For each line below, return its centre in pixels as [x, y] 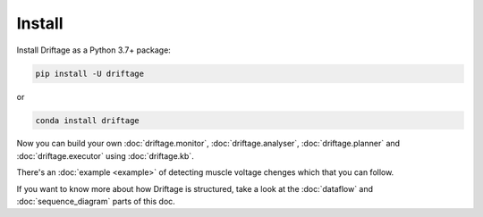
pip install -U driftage [90, 73]
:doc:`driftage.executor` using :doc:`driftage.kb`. [105, 155]
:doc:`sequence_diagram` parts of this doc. [96, 202]
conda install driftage [88, 120]
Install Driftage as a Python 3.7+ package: [94, 50]
